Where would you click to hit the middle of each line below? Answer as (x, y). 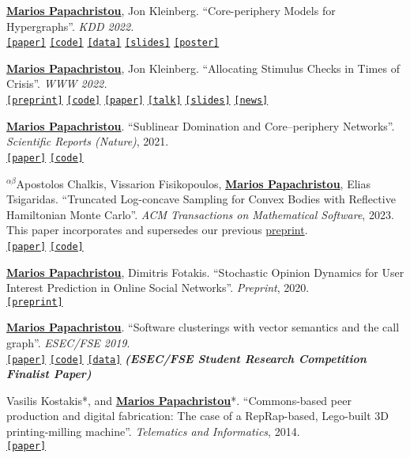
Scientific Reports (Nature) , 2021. (88, 141)
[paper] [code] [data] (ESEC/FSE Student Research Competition (186, 358)
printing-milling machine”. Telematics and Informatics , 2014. (153, 432)
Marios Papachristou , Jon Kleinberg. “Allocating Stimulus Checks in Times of (203, 68)
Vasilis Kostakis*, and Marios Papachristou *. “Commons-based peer (179, 400)
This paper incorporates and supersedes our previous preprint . (157, 230)
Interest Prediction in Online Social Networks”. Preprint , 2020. (158, 288)
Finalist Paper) (49, 374)
